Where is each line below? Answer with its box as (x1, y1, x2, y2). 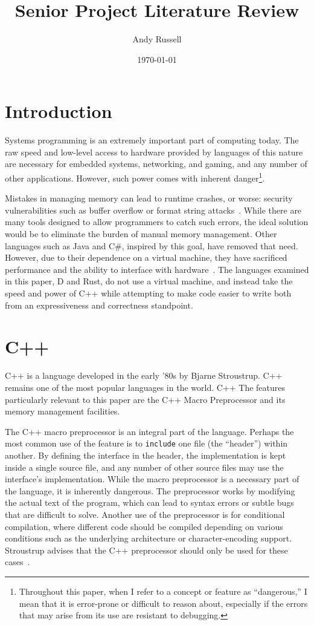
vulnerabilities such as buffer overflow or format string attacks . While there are (5, 203, 302, 216)
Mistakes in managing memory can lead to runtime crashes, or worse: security (5, 192, 293, 205)
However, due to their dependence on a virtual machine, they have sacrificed (5, 251, 287, 264)
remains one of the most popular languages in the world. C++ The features (5, 381, 286, 393)
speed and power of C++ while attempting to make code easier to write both (5, 287, 292, 299)
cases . (5, 555, 30, 568)
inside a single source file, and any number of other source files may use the (5, 460, 284, 473)
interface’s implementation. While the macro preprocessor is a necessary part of (5, 473, 300, 485)
